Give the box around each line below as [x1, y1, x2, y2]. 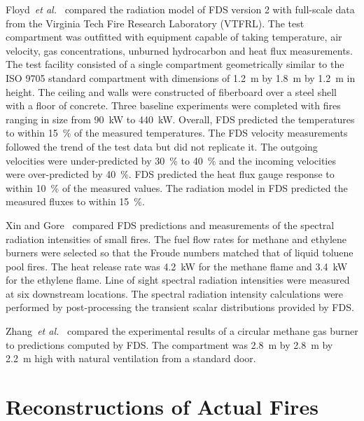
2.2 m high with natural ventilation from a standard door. [6, 351, 256, 366]
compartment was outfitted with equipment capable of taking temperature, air [6, 29, 342, 44]
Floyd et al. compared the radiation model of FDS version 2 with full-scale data [6, 2, 355, 16]
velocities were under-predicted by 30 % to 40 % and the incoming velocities [6, 153, 336, 167]
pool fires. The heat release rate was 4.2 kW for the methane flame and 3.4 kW [6, 258, 348, 273]
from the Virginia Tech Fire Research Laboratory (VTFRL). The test [6, 15, 304, 30]
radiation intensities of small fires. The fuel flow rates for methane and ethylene [6, 231, 347, 246]
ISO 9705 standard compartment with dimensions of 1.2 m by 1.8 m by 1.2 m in [6, 70, 356, 85]
